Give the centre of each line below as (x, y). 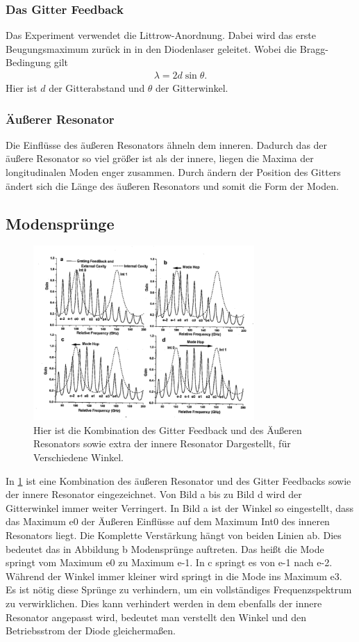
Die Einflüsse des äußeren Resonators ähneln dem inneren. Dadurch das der (167, 144)
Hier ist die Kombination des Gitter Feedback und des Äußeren (168, 430)
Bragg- (314, 48)
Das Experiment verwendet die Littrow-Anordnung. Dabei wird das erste (161, 35)
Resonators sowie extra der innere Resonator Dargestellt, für (162, 443)
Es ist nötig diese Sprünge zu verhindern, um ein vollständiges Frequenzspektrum (179, 589)
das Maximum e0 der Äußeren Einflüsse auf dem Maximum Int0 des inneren (168, 521)
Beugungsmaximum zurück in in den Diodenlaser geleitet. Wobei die (151, 48)
